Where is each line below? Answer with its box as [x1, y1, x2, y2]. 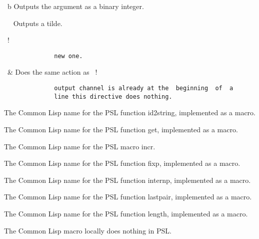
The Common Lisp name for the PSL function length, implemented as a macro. [4, 208, 248, 218]
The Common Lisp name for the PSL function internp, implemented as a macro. [4, 174, 251, 185]
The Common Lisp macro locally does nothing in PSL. [4, 225, 171, 235]
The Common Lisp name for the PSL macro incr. [4, 141, 155, 151]
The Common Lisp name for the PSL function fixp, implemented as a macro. [4, 158, 240, 168]
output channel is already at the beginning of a [54, 85, 233, 92]
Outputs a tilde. [13, 18, 62, 28]
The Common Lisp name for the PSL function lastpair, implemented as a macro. [4, 191, 252, 202]
